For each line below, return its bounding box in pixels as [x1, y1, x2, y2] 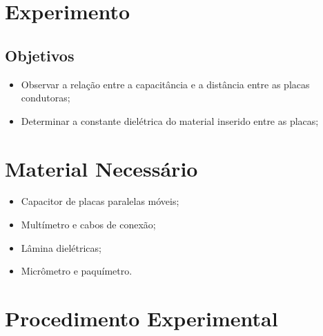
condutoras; [21, 90, 70, 105]
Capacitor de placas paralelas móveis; [21, 194, 179, 208]
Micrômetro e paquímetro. [21, 264, 133, 278]
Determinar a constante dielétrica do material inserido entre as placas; [21, 113, 319, 128]
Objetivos [5, 44, 75, 66]
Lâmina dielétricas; [21, 240, 101, 255]
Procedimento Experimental [5, 304, 278, 333]
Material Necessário [5, 154, 198, 182]
